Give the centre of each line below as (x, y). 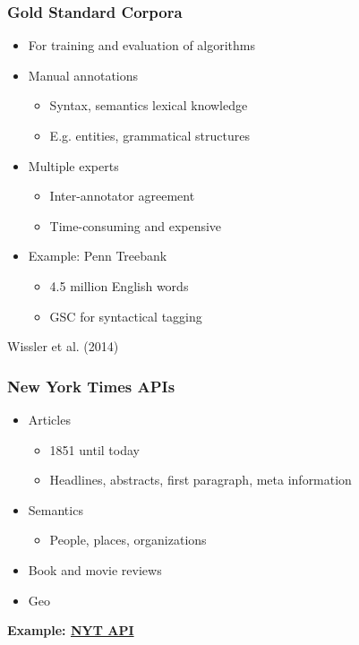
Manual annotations (83, 75)
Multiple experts (73, 165)
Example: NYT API (71, 630)
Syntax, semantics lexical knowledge (149, 105)
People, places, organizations (128, 540)
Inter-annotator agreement (122, 196)
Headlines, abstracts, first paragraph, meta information (201, 480)
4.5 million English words (119, 285)
